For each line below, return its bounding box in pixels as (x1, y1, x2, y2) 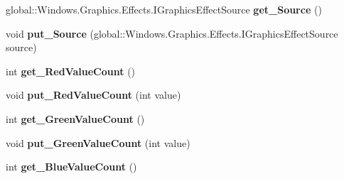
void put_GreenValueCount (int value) (6, 135, 190, 150)
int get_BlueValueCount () (6, 159, 137, 174)
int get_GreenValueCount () (6, 111, 145, 126)
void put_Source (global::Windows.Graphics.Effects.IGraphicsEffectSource (6, 26, 338, 40)
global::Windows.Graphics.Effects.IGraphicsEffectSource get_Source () (6, 2, 322, 16)
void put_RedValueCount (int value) (6, 87, 181, 102)
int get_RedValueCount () (6, 63, 136, 78)
